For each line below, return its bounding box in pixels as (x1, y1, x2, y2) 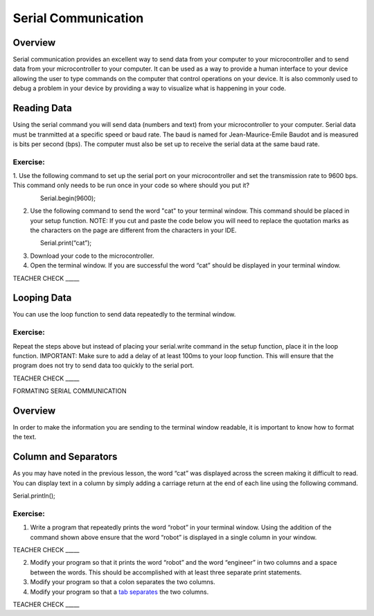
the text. (12, 433, 37, 441)
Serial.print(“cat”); (40, 239, 92, 247)
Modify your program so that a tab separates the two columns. (30, 588, 209, 596)
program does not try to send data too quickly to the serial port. (12, 361, 195, 370)
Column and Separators (12, 451, 118, 463)
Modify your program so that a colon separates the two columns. (30, 578, 216, 586)
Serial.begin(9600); (40, 194, 96, 202)
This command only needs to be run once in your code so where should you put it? (12, 181, 249, 190)
